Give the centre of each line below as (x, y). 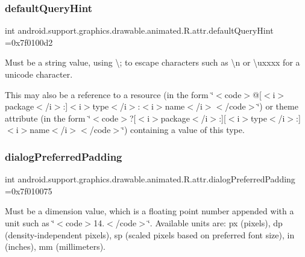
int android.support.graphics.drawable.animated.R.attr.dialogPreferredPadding (150, 179)
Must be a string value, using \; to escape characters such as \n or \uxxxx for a (152, 62)
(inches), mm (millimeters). (55, 246)
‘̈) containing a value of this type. (183, 130)
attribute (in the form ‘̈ (48, 118)
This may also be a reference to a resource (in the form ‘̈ (109, 94)
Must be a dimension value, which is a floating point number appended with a (149, 211)
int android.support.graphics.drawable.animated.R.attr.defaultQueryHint (139, 30)
